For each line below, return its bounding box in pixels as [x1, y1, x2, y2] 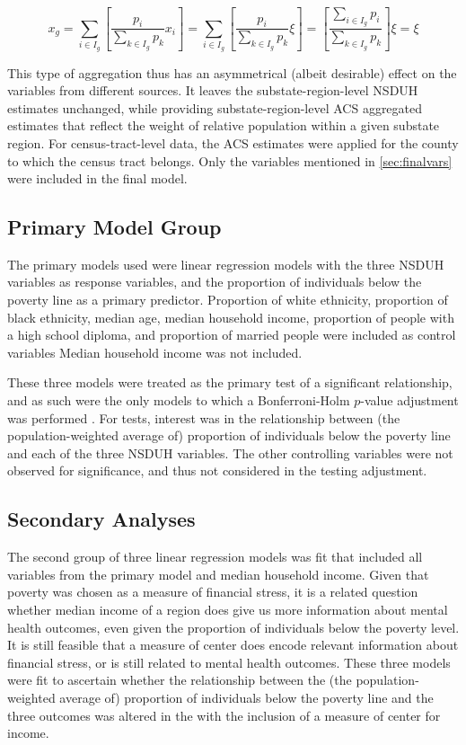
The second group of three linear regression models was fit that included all [7, 547, 423, 566]
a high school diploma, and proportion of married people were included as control [7, 325, 456, 344]
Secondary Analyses [7, 505, 196, 533]
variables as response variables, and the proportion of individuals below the [7, 272, 422, 291]
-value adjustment [360, 391, 459, 410]
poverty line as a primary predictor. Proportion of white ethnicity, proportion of [7, 290, 448, 309]
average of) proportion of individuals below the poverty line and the [59, 687, 434, 706]
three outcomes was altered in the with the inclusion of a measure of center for [7, 705, 441, 724]
